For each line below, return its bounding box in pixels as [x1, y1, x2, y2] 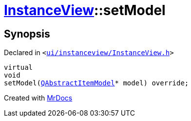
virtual [4, 63, 33, 72]
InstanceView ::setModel [4, 2, 166, 19]
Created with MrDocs [4, 94, 73, 102]
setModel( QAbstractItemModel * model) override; [4, 79, 189, 87]
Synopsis [4, 27, 50, 40]
